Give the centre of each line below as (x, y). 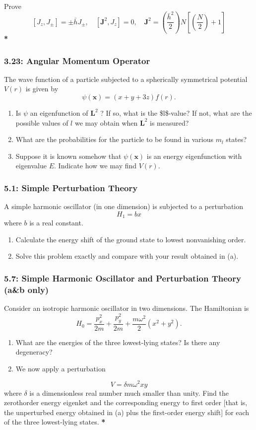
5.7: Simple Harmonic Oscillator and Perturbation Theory (123, 278)
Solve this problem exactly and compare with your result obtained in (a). (127, 256)
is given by (42, 89)
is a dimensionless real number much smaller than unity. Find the (129, 393)
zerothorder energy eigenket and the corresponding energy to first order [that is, (126, 402)
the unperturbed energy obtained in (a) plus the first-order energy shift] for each (127, 412)
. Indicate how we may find (96, 166)
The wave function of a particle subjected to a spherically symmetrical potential (126, 79)
